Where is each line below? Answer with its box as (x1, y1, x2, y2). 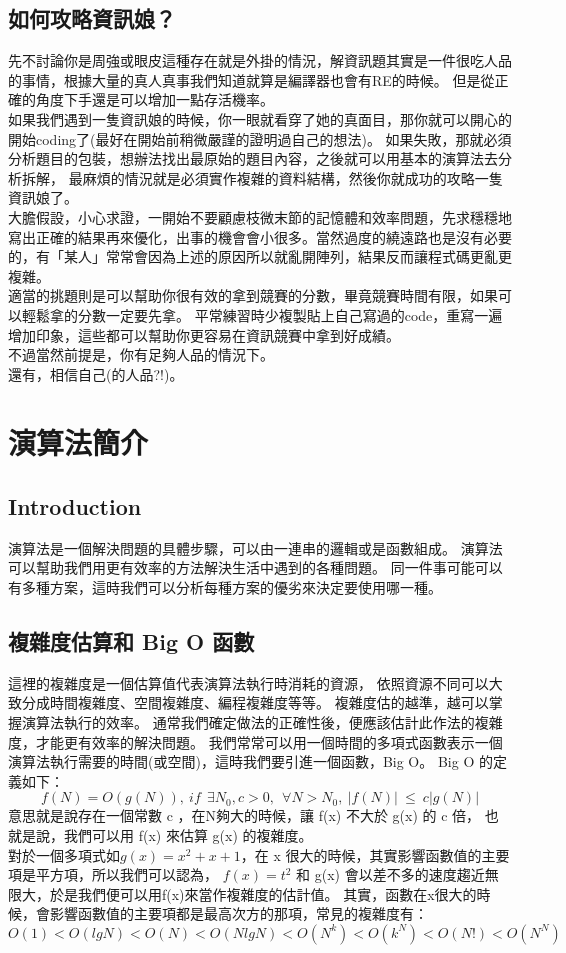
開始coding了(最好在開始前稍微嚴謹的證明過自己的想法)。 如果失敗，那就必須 (8, 128, 512, 149)
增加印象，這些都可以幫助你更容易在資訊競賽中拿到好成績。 (8, 324, 400, 345)
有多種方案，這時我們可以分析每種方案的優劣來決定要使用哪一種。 (8, 577, 442, 598)
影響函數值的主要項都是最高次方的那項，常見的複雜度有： (49, 903, 428, 924)
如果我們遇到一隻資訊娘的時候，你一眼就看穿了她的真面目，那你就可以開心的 (8, 108, 512, 129)
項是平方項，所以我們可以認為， (8, 864, 218, 885)
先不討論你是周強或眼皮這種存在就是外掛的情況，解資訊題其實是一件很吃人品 (8, 50, 512, 71)
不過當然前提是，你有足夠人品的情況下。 (8, 344, 274, 365)
